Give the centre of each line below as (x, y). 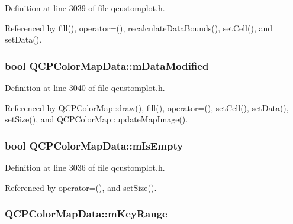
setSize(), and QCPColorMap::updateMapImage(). (96, 119)
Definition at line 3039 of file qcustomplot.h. (85, 8)
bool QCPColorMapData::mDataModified (107, 65)
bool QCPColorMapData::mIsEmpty (94, 145)
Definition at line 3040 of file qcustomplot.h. (85, 87)
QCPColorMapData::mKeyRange (86, 214)
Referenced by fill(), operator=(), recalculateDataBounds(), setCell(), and (139, 27)
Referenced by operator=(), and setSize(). (81, 187)
